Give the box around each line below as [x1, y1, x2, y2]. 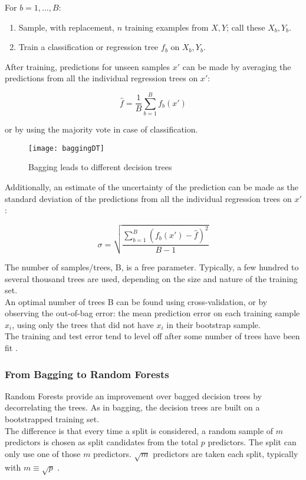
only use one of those [5, 447, 81, 459]
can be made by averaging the [182, 60, 291, 72]
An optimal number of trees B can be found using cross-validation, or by [5, 295, 268, 307]
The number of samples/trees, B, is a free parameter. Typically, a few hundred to [5, 260, 299, 273]
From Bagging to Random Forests [5, 366, 169, 381]
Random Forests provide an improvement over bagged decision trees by [5, 389, 262, 402]
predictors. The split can [208, 436, 297, 448]
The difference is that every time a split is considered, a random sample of [5, 424, 274, 436]
